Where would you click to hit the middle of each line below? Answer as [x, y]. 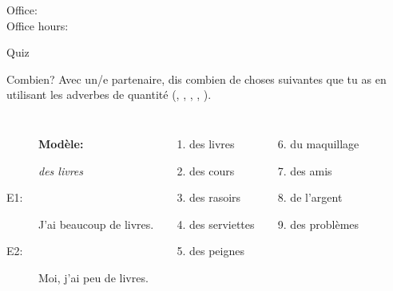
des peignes [217, 251]
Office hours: [38, 25]
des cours [212, 170]
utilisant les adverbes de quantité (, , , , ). [109, 94]
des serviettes [222, 224]
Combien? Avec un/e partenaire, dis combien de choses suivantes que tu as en [196, 79]
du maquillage [325, 143]
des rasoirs [215, 197]
